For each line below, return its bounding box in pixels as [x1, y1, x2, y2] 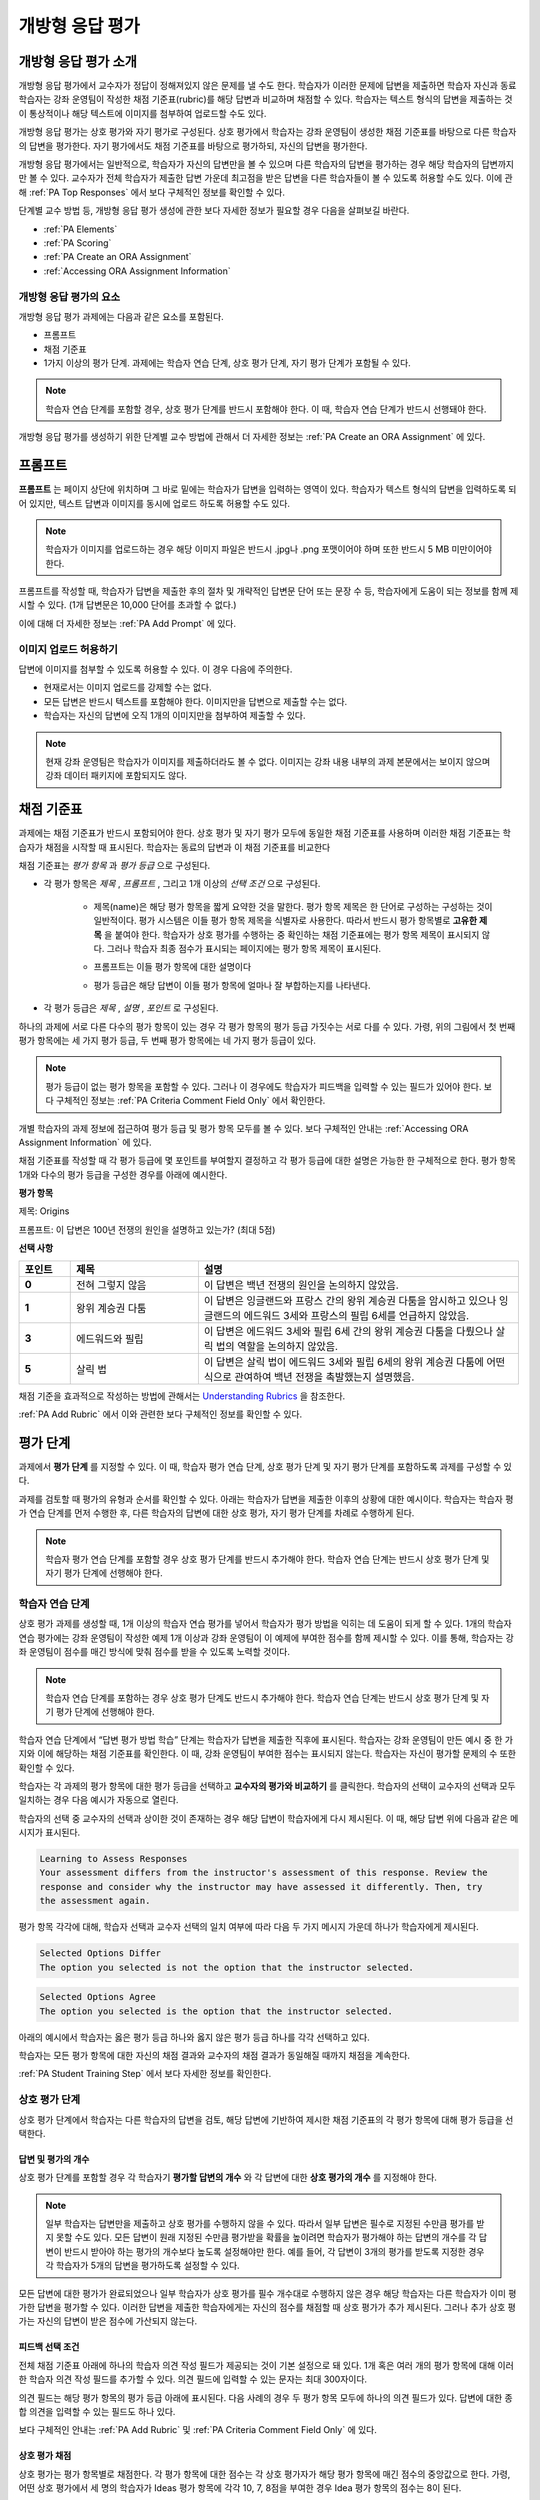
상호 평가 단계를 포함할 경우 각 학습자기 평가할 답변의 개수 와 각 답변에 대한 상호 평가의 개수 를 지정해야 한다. [18, 2171, 437, 2184]
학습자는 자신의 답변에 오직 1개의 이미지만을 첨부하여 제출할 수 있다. [43, 710, 306, 722]
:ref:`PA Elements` [43, 223, 118, 235]
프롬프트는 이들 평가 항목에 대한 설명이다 [93, 961, 252, 973]
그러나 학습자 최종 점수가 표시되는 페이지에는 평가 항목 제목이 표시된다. [106, 943, 382, 954]
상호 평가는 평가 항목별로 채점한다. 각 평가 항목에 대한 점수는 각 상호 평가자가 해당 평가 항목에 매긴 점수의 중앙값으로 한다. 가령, [18, 2468, 511, 2480]
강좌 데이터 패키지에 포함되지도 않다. [45, 770, 187, 782]
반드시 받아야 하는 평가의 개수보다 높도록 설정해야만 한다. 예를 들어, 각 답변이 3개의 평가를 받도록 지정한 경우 [63, 2245, 485, 2257]
